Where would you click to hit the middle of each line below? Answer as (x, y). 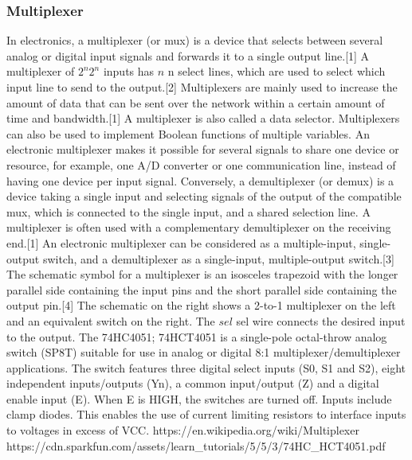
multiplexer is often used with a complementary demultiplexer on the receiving (199, 227)
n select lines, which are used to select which (277, 71)
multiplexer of (41, 71)
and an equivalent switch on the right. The (111, 320)
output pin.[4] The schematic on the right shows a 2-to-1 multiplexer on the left (201, 305)
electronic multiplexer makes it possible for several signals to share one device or (203, 149)
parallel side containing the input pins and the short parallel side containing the (202, 289)
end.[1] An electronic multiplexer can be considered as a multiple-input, (181, 242)
